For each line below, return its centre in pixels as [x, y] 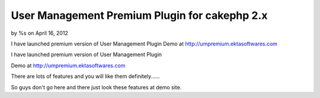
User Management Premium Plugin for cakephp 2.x [139, 15]
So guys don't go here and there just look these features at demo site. [96, 87]
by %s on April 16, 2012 [39, 33]
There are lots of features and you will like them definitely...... [85, 76]
